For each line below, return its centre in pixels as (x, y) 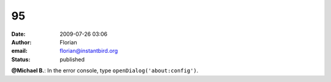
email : (19, 51)
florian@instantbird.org (89, 51)
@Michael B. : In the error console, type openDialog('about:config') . (105, 70)
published (72, 59)
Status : (21, 59)
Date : (18, 34)
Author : (21, 42)
